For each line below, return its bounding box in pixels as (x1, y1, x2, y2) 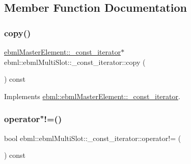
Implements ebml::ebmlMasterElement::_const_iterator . (4, 90, 180, 101)
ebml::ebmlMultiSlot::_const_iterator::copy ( (4, 56, 146, 67)
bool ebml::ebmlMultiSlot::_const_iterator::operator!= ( (4, 132, 181, 143)
